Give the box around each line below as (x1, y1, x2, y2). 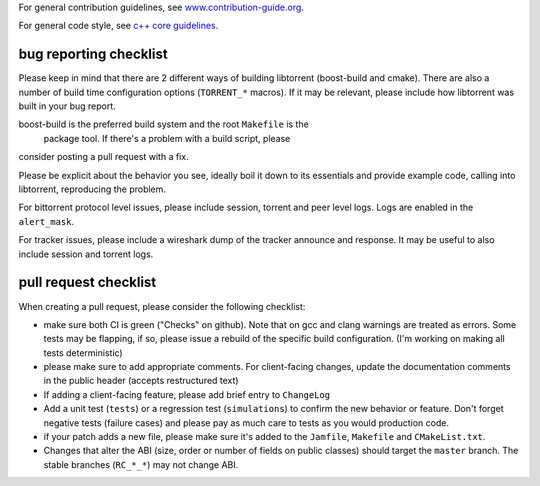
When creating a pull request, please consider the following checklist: (18, 300, 306, 312)
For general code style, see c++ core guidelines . (18, 20, 219, 32)
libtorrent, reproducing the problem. (18, 183, 167, 195)
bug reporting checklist (18, 46, 169, 63)
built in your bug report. (18, 100, 117, 112)
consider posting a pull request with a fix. (18, 151, 189, 163)
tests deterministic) (43, 346, 124, 359)
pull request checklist (18, 274, 157, 291)
